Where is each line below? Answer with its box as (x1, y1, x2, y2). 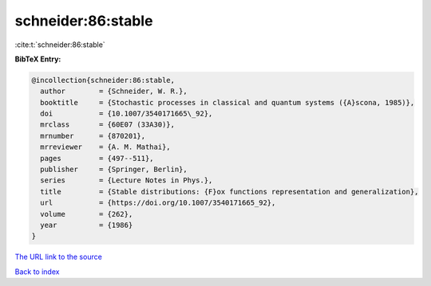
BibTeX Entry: (14, 54, 61, 64)
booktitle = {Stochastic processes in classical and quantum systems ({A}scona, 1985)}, (40, 98, 415, 107)
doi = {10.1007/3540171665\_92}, (40, 109, 213, 119)
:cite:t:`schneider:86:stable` (14, 40, 105, 49)
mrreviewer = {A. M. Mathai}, (40, 143, 171, 151)
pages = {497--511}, (40, 154, 155, 163)
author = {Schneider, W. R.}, (40, 87, 188, 96)
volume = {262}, (40, 210, 133, 218)
